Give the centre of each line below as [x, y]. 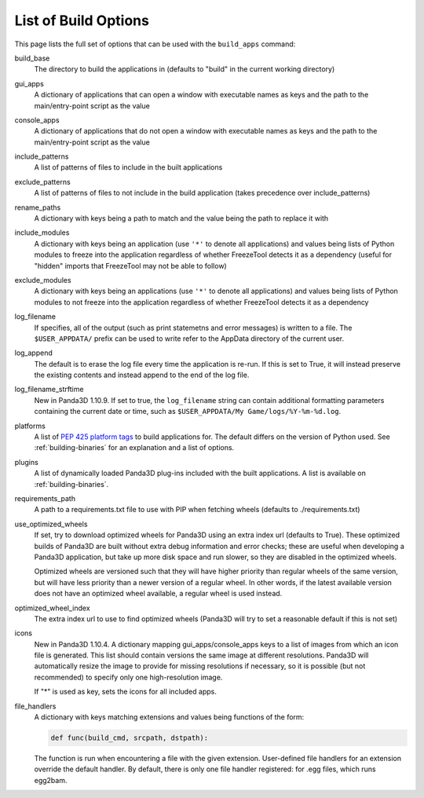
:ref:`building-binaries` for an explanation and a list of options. [134, 448]
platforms [30, 426]
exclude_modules [43, 280]
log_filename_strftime [49, 390]
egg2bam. [51, 780]
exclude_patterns [42, 181]
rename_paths [38, 207]
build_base [32, 58]
